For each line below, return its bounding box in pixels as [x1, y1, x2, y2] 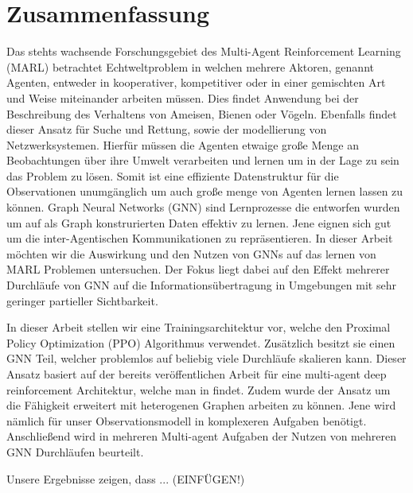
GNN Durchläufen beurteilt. [6, 443, 144, 460]
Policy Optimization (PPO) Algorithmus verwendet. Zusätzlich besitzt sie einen [6, 334, 395, 351]
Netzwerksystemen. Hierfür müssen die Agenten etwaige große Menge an [6, 136, 359, 153]
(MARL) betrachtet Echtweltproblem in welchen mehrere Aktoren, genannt [6, 58, 374, 75]
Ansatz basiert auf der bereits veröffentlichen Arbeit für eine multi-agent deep [6, 366, 387, 382]
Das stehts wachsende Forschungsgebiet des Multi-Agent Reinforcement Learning [6, 43, 401, 60]
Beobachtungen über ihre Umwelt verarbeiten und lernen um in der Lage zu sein [6, 152, 399, 169]
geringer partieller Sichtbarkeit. [6, 292, 158, 309]
